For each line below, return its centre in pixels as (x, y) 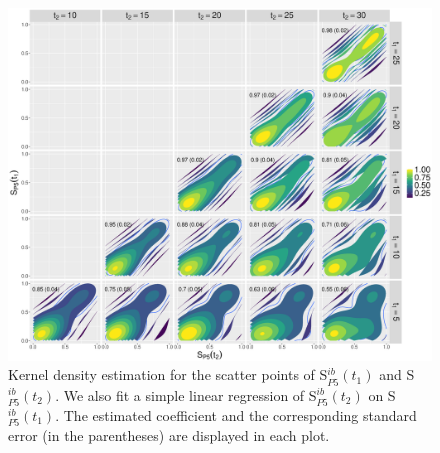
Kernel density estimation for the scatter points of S (168, 374)
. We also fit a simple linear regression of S (186, 394)
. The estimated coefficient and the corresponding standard (236, 414)
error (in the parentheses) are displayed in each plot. (169, 434)
